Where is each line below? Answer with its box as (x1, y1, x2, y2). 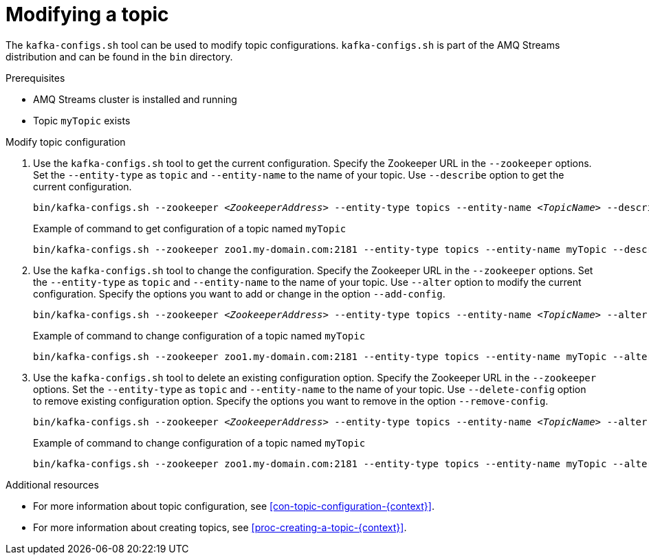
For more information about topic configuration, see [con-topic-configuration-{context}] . (33, 500, 434, 512)
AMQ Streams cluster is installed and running (33, 93, 237, 105)
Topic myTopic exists (33, 114, 131, 126)
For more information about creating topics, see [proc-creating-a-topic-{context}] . (33, 521, 407, 533)
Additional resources (5, 478, 99, 491)
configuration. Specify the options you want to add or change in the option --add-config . (33, 287, 445, 300)
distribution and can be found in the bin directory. (5, 50, 233, 63)
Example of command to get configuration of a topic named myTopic (33, 222, 346, 234)
